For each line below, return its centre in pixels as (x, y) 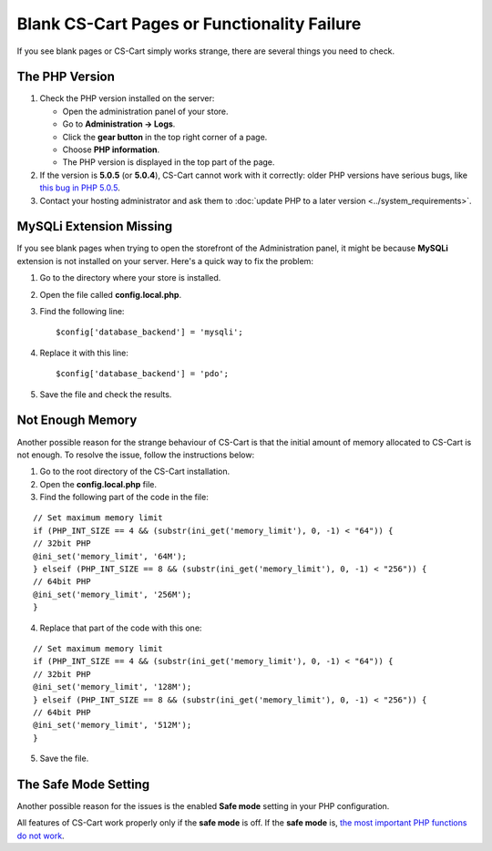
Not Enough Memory (77, 420)
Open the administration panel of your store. (145, 111)
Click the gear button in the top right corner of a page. (165, 137)
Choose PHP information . (111, 149)
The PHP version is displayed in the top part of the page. (169, 162)
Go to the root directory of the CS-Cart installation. (135, 472)
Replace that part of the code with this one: (121, 628)
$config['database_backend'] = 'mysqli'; (149, 332)
